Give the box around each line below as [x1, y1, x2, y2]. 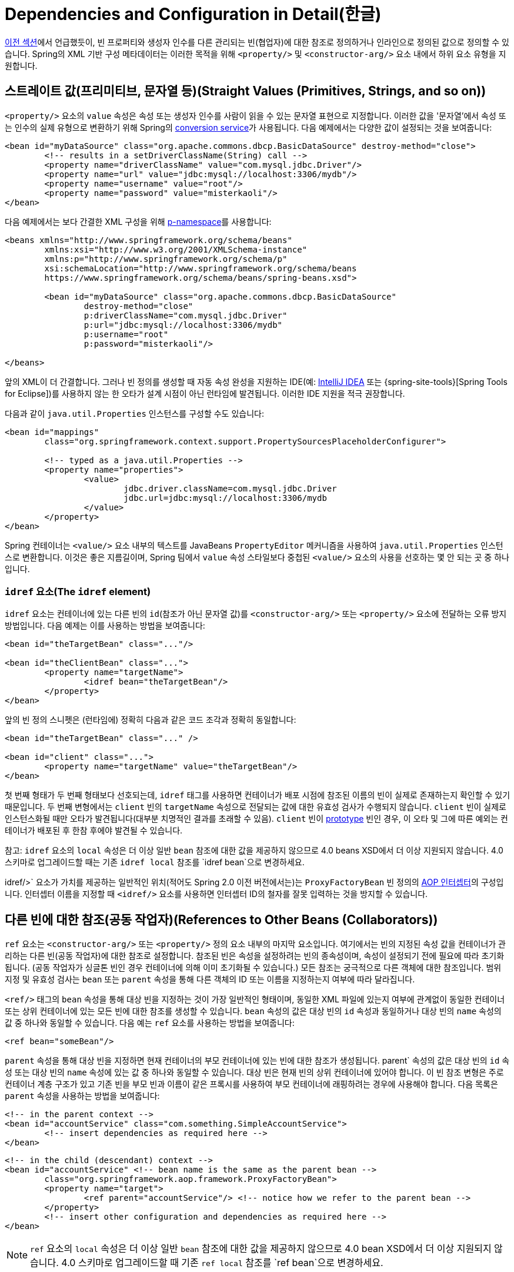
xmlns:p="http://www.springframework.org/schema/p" [44, 254, 288, 264]
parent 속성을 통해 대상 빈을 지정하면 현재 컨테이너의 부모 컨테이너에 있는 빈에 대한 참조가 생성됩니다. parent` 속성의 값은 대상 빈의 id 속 [5, 1055, 510, 1066]
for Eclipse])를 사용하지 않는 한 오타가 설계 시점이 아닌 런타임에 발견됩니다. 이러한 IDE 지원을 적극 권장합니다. [5, 388, 405, 398]
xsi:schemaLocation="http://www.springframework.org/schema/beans [44, 263, 357, 273]
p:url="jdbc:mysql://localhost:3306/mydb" [84, 320, 283, 330]
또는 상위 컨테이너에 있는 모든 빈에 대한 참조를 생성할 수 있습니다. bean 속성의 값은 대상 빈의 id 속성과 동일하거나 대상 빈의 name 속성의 [5, 1006, 502, 1017]
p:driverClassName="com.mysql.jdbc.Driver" [84, 310, 288, 320]
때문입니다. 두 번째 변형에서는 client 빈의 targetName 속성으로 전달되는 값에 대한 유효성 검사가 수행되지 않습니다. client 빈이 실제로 [5, 802, 506, 812]
